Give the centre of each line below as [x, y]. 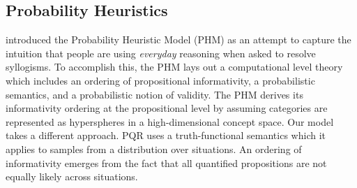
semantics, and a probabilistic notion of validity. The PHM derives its [154, 94]
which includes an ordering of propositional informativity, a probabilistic [160, 80]
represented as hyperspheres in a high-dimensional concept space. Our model [170, 121]
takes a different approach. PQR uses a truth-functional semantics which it [166, 135]
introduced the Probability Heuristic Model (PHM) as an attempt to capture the [178, 39]
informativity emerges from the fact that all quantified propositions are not [166, 162]
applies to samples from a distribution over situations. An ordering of [154, 149]
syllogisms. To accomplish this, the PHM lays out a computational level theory [174, 67]
